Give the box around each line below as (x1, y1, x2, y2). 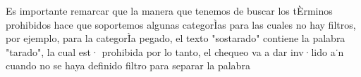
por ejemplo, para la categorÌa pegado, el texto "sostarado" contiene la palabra (6, 31, 345, 45)
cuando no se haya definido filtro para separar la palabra (6, 58, 250, 73)
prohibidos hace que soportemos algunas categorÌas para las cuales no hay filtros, (6, 17, 356, 31)
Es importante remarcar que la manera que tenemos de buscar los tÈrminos (6, 3, 333, 17)
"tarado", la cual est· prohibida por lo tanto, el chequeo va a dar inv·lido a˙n (6, 44, 344, 59)
